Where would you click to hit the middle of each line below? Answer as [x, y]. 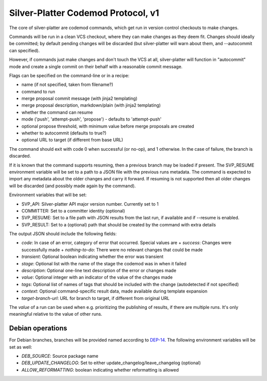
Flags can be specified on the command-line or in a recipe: [69, 75]
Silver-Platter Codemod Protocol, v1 [84, 13]
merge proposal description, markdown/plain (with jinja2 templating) [91, 105]
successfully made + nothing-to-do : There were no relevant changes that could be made [112, 250]
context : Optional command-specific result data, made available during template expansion [114, 291]
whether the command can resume [57, 112]
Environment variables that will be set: [48, 195]
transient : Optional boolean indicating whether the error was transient [92, 256]
